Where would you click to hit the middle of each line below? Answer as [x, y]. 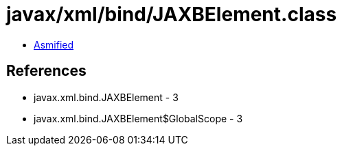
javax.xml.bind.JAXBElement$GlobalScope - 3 [138, 118]
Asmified [54, 44]
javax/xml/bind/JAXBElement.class [172, 14]
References [46, 71]
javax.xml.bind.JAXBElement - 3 [106, 97]
